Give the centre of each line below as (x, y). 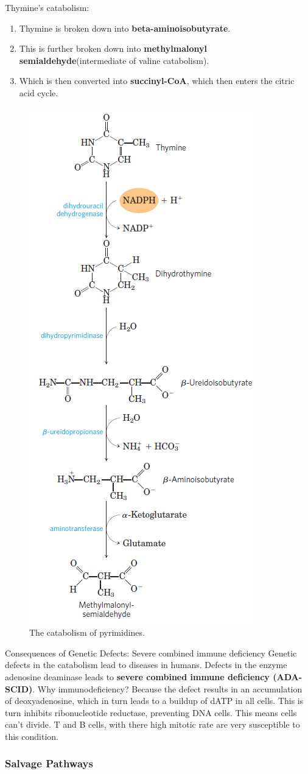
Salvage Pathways (49, 763)
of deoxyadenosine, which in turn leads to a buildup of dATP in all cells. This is (154, 701)
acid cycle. (39, 92)
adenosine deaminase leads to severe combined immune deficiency (137, 676)
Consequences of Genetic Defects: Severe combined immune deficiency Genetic (151, 653)
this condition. (32, 736)
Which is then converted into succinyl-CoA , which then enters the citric (157, 81)
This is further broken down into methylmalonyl (113, 48)
